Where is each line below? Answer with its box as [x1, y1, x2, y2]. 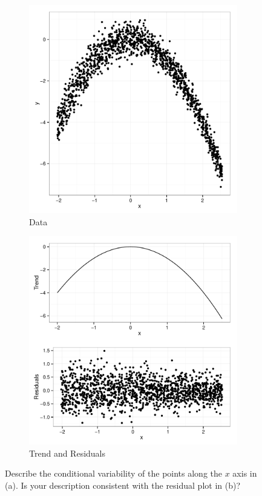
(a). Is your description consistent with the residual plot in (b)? [5, 478, 241, 491]
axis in [232, 467, 257, 480]
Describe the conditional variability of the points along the [5, 467, 223, 480]
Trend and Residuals [29, 446, 106, 459]
